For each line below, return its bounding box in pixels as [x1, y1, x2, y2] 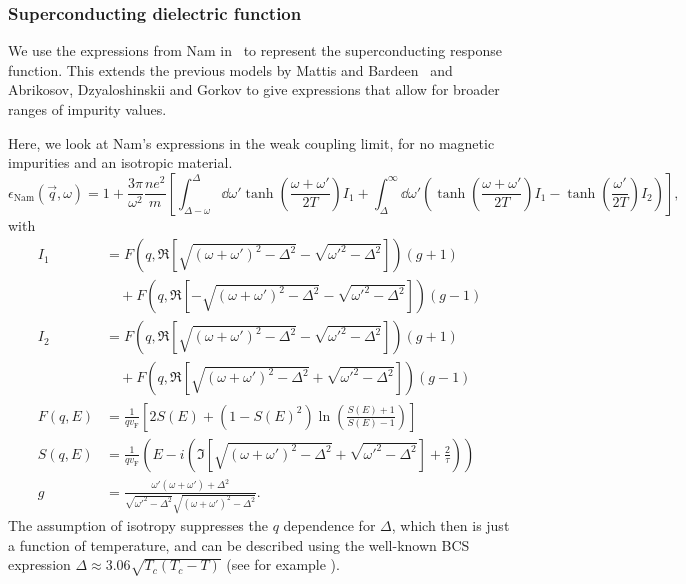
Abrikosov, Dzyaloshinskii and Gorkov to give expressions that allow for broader [8, 79, 500, 100]
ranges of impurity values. [8, 99, 167, 119]
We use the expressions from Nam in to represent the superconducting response [8, 40, 502, 61]
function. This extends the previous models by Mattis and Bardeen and [8, 59, 453, 80]
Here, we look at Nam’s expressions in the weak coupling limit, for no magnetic [8, 132, 495, 153]
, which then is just [391, 515, 510, 536]
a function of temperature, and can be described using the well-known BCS [8, 534, 470, 555]
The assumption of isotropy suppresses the [8, 515, 268, 536]
